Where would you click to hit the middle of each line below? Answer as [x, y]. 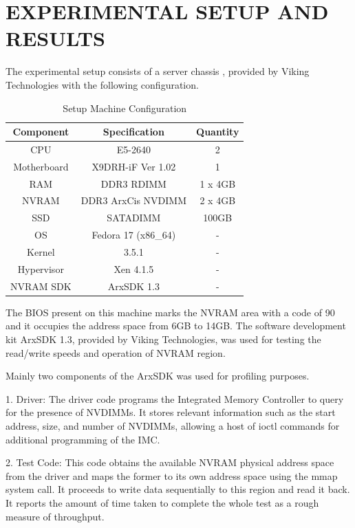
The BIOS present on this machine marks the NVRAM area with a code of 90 [170, 312]
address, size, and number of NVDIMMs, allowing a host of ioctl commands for [173, 425]
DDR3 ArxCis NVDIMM [134, 200]
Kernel [41, 252]
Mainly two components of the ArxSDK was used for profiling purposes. [158, 376]
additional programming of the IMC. [83, 439]
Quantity [218, 132]
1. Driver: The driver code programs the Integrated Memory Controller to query [175, 398]
